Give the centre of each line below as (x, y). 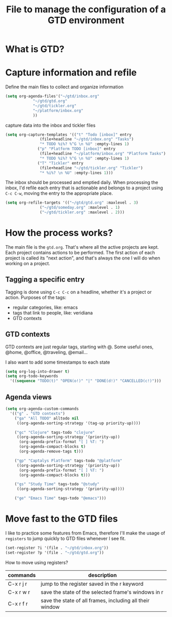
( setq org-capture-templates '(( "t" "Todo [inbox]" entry (68, 134)
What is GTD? (35, 49)
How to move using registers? (37, 562)
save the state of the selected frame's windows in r (102, 592)
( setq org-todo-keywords (32, 376)
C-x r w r (19, 592)
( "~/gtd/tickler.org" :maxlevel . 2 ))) (82, 212)
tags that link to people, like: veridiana (53, 313)
